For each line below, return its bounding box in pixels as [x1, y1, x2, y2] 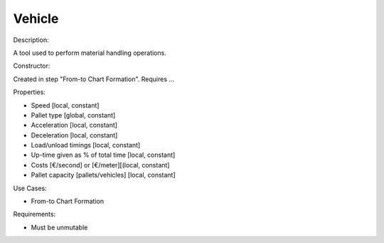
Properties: [13, 88, 46, 96]
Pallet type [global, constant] [31, 110, 116, 119]
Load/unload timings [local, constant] [31, 141, 141, 150]
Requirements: [13, 210, 56, 219]
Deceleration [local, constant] [31, 130, 118, 139]
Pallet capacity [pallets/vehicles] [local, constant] [31, 171, 176, 180]
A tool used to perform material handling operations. [13, 48, 166, 57]
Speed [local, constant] [31, 100, 100, 110]
